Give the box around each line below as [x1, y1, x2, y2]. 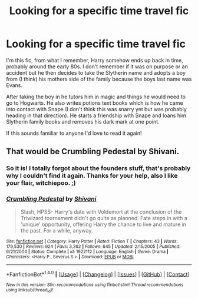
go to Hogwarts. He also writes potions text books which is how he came [6, 99, 184, 107]
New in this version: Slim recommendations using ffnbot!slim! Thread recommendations [6, 282, 184, 288]
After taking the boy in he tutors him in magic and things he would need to [6, 93, 186, 100]
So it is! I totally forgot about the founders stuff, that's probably [6, 164, 191, 172]
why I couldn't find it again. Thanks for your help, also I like [6, 172, 178, 180]
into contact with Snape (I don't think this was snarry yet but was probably [6, 105, 187, 112]
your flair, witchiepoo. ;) [6, 179, 76, 187]
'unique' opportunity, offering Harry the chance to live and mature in [20, 221, 187, 228]
